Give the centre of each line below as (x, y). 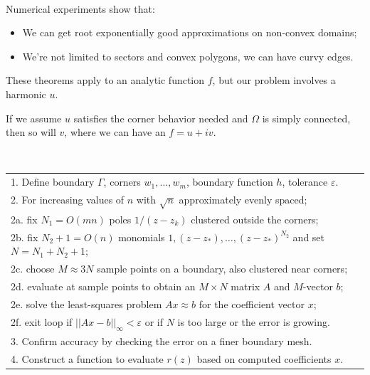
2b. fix (25, 237)
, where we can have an (115, 132)
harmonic (26, 94)
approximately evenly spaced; (243, 199)
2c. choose (33, 269)
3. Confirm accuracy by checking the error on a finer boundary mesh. (162, 340)
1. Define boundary (53, 182)
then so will (31, 132)
